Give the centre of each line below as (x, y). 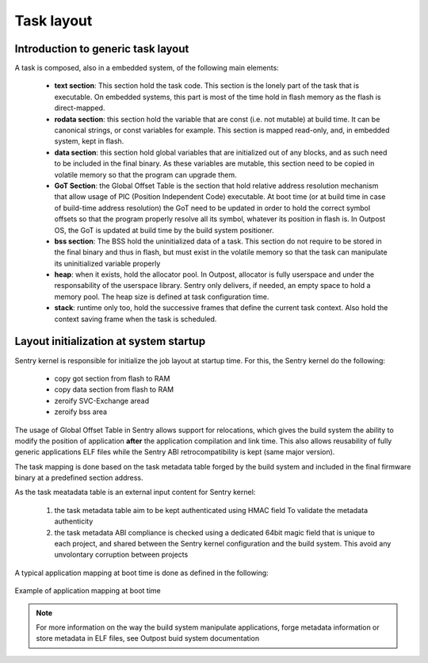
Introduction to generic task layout (102, 49)
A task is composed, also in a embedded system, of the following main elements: (147, 68)
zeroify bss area (80, 412)
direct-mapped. (80, 108)
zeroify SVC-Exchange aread (102, 400)
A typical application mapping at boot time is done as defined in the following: (141, 573)
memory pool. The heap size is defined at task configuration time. (162, 297)
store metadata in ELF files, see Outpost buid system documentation (148, 638)
